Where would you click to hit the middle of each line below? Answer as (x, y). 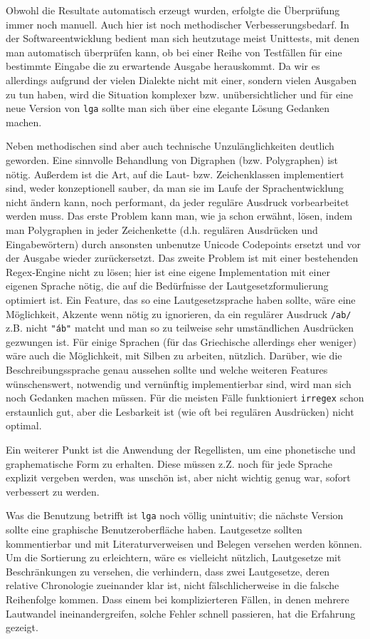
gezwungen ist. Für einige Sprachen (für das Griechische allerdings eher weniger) (181, 341)
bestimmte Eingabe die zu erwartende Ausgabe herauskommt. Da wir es (163, 66)
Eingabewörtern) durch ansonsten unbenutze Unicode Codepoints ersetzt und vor (183, 244)
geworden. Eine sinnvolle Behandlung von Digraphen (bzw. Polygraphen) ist (172, 160)
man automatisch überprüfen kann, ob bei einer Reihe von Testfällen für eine (174, 52)
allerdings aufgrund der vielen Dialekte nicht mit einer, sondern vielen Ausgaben (181, 80)
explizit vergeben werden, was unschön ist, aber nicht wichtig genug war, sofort (178, 477)
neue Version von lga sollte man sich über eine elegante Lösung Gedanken (168, 108)
